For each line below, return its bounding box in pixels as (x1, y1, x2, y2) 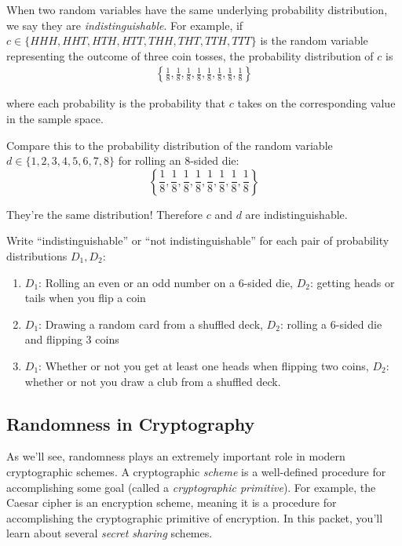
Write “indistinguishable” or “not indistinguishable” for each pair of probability (6, 232, 389, 249)
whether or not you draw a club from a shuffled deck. (24, 373, 281, 389)
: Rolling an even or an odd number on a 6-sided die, (38, 274, 293, 290)
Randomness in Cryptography (6, 411, 255, 435)
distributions (6, 247, 68, 264)
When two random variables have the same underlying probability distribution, (6, 2, 388, 17)
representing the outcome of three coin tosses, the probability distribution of (6, 47, 374, 64)
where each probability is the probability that (6, 95, 226, 111)
